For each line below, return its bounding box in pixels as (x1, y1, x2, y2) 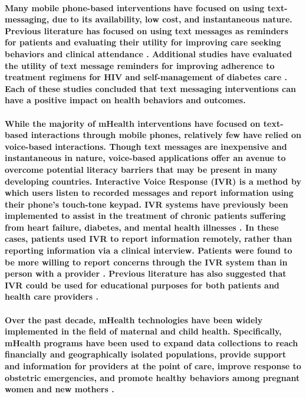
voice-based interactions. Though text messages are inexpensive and (5, 140, 287, 152)
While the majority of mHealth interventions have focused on (5, 117, 261, 129)
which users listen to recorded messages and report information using (5, 186, 294, 199)
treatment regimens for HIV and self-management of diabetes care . (5, 71, 287, 83)
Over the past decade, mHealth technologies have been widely (5, 313, 263, 326)
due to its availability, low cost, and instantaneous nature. (52, 13, 292, 25)
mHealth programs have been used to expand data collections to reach (5, 336, 298, 349)
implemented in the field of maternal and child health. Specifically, (5, 325, 282, 337)
